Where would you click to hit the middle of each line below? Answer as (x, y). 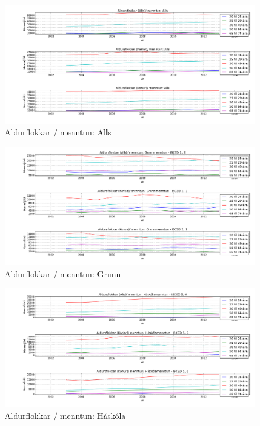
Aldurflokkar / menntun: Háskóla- (67, 415)
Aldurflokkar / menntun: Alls (58, 132)
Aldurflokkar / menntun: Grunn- (64, 274)
